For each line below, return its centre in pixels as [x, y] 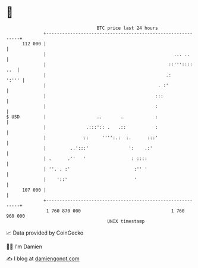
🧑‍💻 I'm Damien [24, 247]
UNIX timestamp [126, 221]
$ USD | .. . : [82, 117]
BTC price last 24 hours [128, 28]
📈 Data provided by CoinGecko [45, 233]
